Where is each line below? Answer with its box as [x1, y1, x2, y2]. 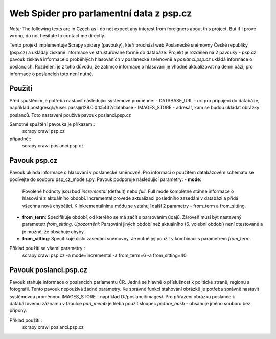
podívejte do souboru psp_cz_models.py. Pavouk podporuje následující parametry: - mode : [9, 176, 202, 183]
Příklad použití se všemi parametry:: [9, 245, 85, 251]
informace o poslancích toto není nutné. [9, 71, 94, 77]
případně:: [9, 135, 32, 142]
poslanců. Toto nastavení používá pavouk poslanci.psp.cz [9, 111, 131, 118]
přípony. [9, 307, 27, 314]
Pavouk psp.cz [9, 156, 58, 165]
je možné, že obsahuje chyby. [22, 228, 85, 235]
